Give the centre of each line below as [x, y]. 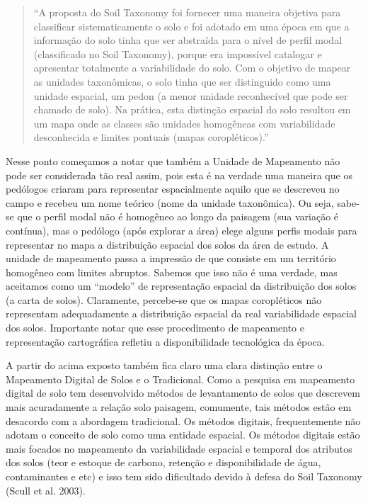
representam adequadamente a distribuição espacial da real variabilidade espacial [181, 313]
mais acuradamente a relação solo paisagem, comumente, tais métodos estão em [179, 407]
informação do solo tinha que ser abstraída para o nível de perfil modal [188, 40]
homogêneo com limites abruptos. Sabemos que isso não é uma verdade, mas [172, 272]
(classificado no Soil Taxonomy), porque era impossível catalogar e [178, 53]
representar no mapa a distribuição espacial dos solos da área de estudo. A [167, 244]
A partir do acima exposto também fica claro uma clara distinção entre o [164, 365]
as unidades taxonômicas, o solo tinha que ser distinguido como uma [182, 81]
